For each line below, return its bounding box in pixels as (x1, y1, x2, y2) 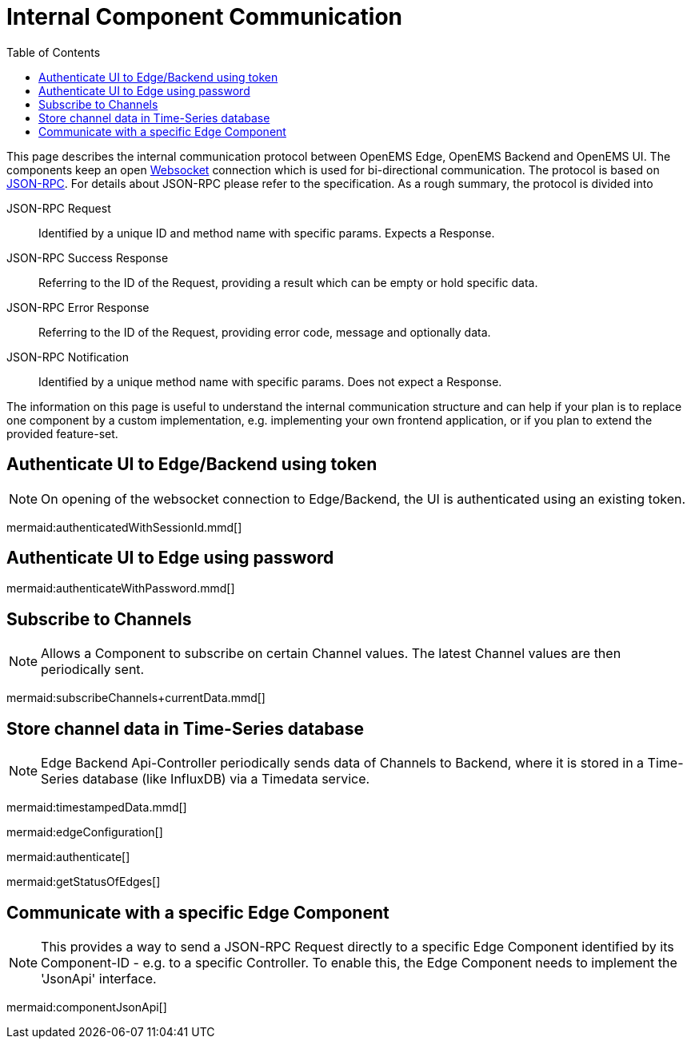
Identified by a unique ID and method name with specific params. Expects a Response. (38, 225, 495, 240)
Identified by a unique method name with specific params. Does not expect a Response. (38, 374, 502, 389)
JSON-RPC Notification (6, 349, 129, 364)
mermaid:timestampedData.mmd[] (6, 800, 187, 815)
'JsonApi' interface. (41, 970, 157, 987)
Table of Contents (6, 45, 101, 59)
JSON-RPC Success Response (6, 250, 169, 265)
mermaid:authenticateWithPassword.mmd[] (6, 581, 235, 596)
